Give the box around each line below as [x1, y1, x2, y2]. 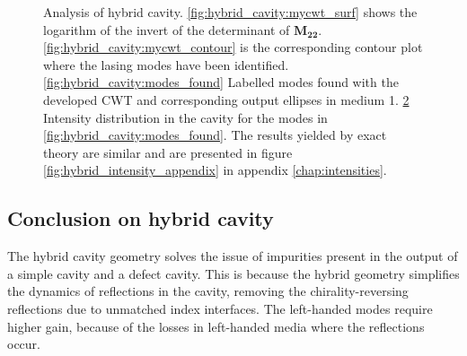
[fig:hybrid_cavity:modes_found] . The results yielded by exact [43, 126, 387, 144]
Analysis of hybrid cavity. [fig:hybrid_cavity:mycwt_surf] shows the [43, 3, 418, 21]
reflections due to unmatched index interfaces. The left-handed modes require [7, 299, 433, 317]
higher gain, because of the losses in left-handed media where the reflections [7, 317, 425, 335]
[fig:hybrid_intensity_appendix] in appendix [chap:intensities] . [43, 161, 387, 179]
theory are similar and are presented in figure [43, 143, 293, 161]
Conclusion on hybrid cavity [7, 204, 274, 232]
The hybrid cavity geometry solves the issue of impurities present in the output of [7, 247, 458, 265]
